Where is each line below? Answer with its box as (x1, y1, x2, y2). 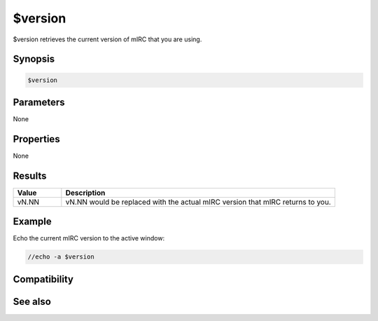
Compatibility (13, 273, 73, 285)
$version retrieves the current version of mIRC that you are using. (13, 35, 202, 43)
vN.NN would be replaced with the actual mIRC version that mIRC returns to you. (65, 197, 332, 207)
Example (13, 216, 52, 228)
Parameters (13, 96, 65, 108)
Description (65, 188, 106, 198)
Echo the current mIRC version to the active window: (13, 234, 164, 243)
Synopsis (13, 53, 55, 65)
